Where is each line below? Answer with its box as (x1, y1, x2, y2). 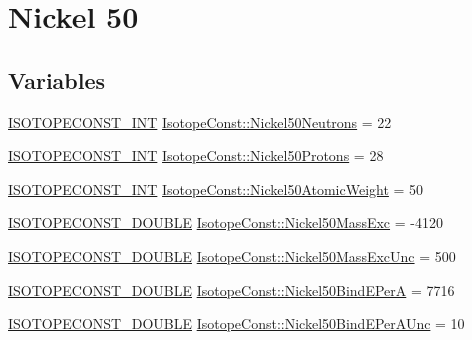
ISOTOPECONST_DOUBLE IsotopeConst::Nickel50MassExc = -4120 (8, 212, 443, 233)
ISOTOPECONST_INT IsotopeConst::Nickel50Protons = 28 (8, 145, 384, 166)
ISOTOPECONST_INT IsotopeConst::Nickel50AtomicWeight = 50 (8, 178, 424, 199)
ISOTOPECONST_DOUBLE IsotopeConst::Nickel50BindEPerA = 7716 (8, 279, 455, 300)
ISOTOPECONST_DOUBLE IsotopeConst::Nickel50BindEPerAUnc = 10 (8, 313, 465, 334)
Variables (8, 64, 106, 95)
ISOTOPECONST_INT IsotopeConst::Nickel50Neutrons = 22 (8, 111, 392, 132)
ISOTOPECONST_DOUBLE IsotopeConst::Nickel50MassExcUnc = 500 (8, 245, 456, 266)
